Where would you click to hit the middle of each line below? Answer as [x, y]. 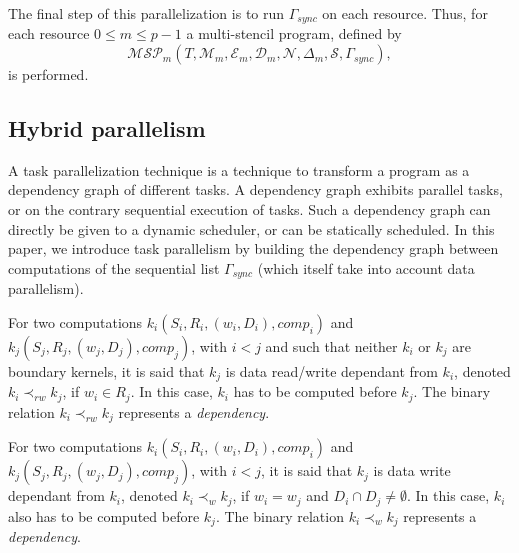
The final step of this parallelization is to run [146, 13]
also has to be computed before [104, 515]
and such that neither [331, 345]
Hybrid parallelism [107, 128]
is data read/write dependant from [331, 370]
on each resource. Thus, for [405, 13]
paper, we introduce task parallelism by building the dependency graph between [253, 248]
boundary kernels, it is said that [106, 370]
